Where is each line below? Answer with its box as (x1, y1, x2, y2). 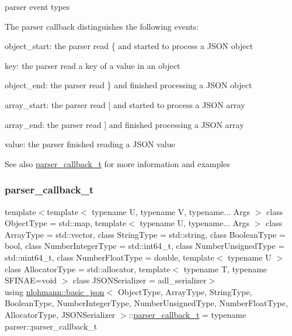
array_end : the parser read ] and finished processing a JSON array (5, 118, 244, 130)
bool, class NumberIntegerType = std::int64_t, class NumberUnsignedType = (5, 240, 285, 252)
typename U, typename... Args (140, 217, 250, 229)
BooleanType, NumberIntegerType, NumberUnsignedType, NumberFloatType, (5, 297, 288, 309)
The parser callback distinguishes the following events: (5, 20, 199, 32)
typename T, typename (183, 262, 267, 275)
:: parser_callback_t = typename (128, 308, 246, 320)
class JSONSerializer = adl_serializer (73, 274, 207, 286)
